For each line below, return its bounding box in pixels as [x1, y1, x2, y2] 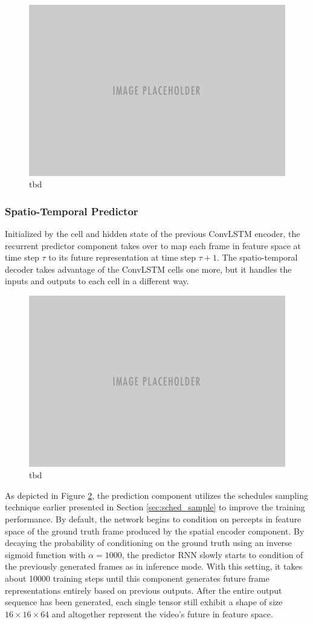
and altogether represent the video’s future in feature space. [51, 607, 273, 620]
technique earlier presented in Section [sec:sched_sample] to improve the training [5, 501, 305, 513]
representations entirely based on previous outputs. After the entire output [5, 583, 282, 596]
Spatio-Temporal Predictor [5, 203, 138, 218]
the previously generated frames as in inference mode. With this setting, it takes [5, 560, 303, 573]
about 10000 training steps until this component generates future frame [5, 572, 269, 585]
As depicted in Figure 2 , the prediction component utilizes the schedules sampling [5, 489, 308, 501]
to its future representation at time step [48, 251, 196, 264]
